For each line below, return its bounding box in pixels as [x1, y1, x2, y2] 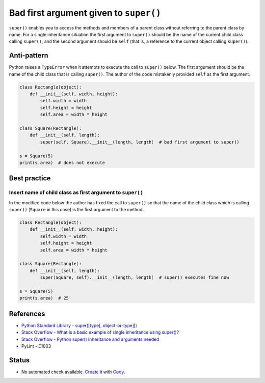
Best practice [9, 174, 51, 183]
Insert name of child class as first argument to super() [9, 189, 143, 196]
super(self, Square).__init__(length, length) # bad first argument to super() [40, 139, 240, 145]
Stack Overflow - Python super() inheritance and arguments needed [21, 336, 159, 342]
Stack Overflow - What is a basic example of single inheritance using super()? [21, 329, 179, 335]
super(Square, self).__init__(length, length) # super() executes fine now [40, 275, 229, 280]
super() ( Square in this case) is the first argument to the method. [9, 207, 144, 213]
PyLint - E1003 [21, 343, 51, 349]
